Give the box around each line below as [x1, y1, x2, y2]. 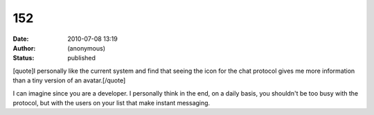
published [67, 54, 96, 62]
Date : [12, 35, 29, 43]
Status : [12, 54, 35, 62]
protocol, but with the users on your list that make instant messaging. [12, 98, 211, 107]
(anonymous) [67, 44, 106, 52]
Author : [12, 44, 36, 52]
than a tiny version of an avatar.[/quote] [12, 76, 126, 85]
